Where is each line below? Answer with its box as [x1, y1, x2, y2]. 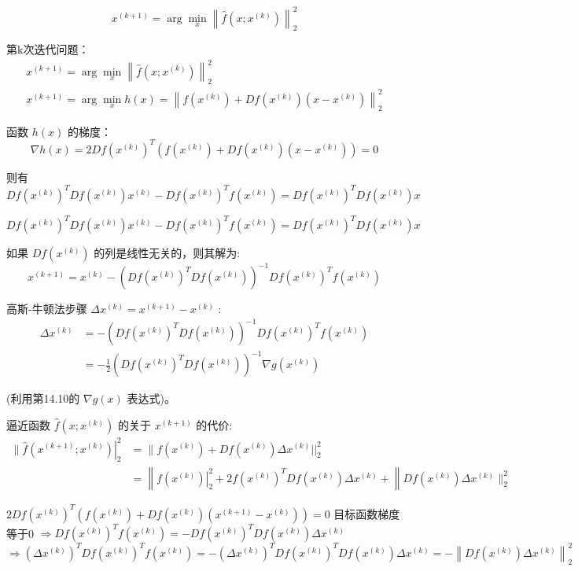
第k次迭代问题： [6, 41, 90, 57]
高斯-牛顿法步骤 [6, 300, 87, 316]
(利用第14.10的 [6, 390, 80, 407]
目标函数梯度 [333, 505, 400, 521]
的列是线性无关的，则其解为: [94, 245, 241, 261]
